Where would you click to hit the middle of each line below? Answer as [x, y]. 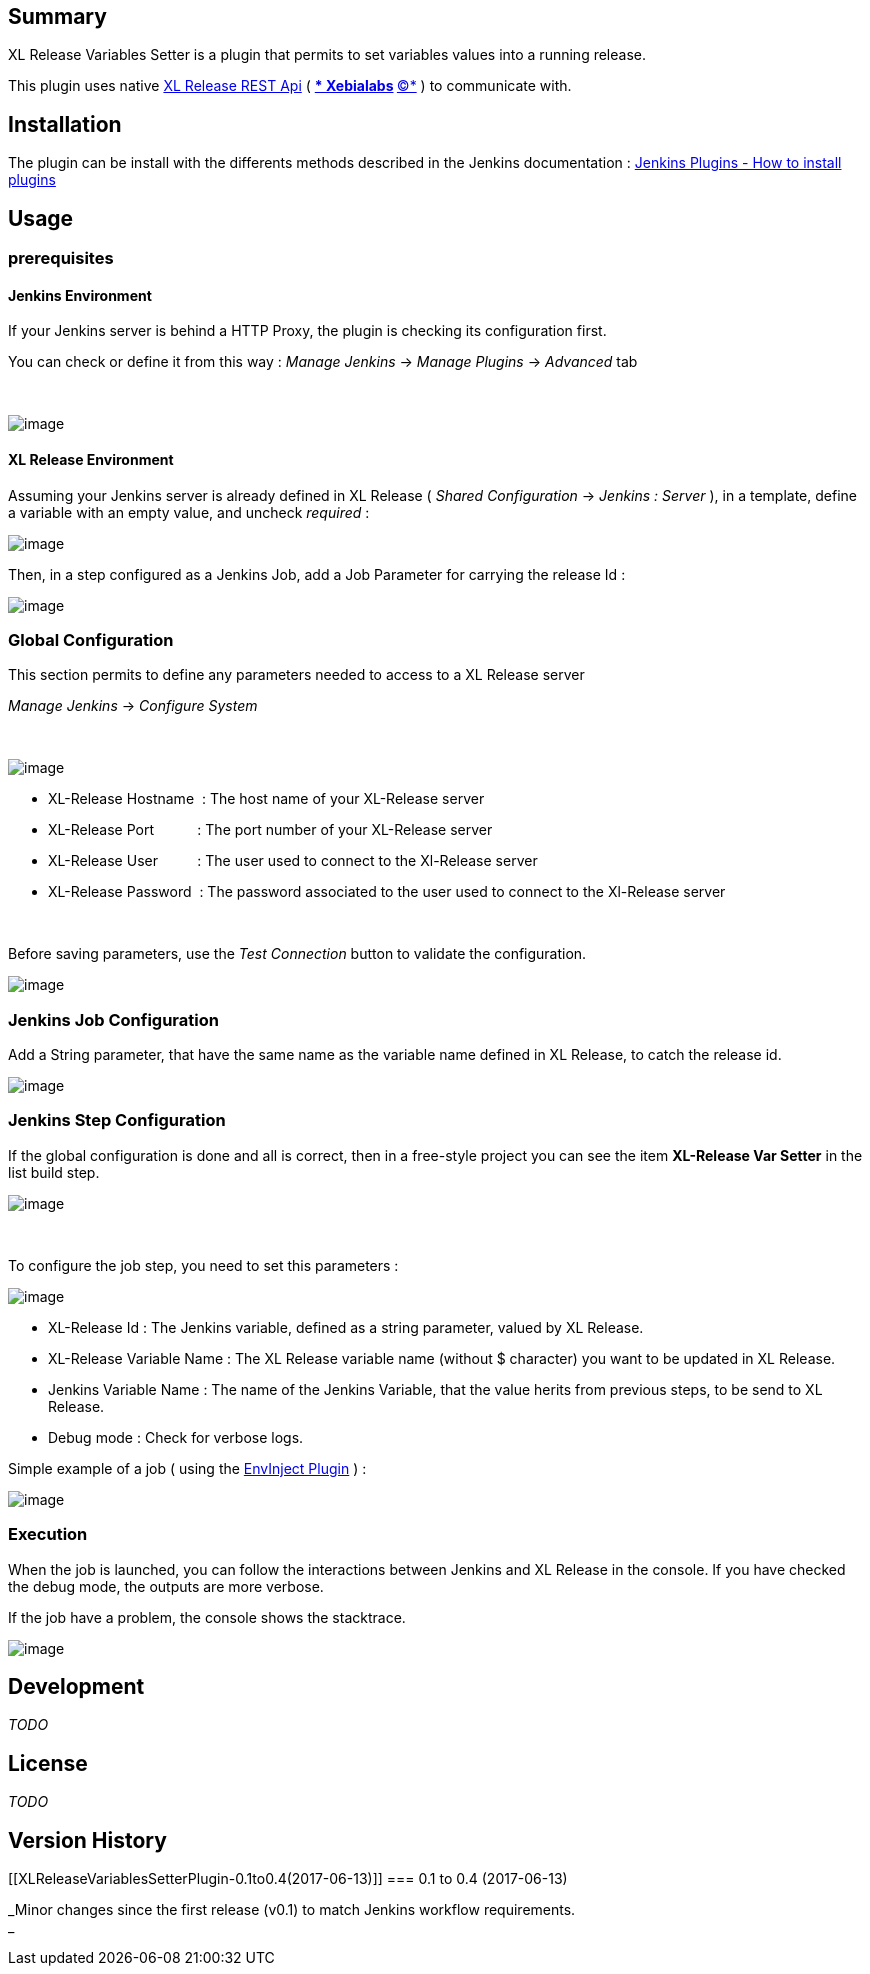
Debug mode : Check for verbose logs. [176, 1437]
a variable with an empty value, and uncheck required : [189, 512]
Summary [57, 16]
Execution [48, 1534]
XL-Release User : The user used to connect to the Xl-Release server [293, 861]
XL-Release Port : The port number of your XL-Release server [270, 830]
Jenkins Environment [80, 295]
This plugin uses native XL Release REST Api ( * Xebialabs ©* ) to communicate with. [290, 86]
